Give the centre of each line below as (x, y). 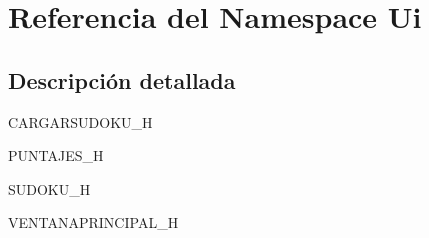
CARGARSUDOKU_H (80, 121)
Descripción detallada (122, 79)
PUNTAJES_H (56, 155)
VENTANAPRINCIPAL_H (93, 222)
